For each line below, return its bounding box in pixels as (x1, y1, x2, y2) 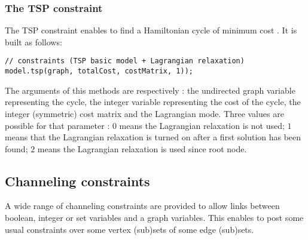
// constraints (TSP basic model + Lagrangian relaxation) (5, 57, 245, 66)
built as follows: (5, 35, 62, 48)
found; (5, 142, 28, 155)
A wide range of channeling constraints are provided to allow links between (5, 199, 280, 212)
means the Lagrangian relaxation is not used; (119, 119, 285, 131)
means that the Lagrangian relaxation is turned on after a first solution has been (5, 131, 301, 143)
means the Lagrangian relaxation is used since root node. (37, 142, 247, 155)
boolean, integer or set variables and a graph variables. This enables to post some (5, 211, 304, 224)
